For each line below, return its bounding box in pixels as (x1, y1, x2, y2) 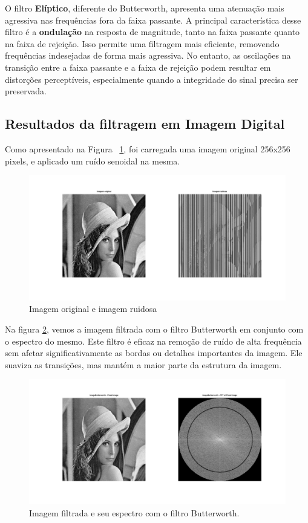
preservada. (5, 85, 47, 97)
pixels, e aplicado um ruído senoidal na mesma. (5, 154, 180, 167)
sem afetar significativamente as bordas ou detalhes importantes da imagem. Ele (5, 346, 303, 359)
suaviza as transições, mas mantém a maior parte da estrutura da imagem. (5, 358, 282, 371)
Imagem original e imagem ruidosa (29, 302, 157, 315)
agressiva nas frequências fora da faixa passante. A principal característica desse (5, 13, 301, 26)
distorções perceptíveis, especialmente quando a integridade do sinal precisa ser (5, 73, 298, 85)
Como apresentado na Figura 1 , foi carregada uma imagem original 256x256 (5, 142, 290, 155)
